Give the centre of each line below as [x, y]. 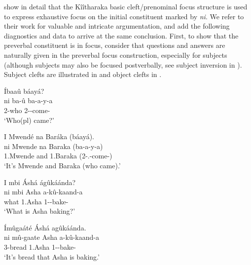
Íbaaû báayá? [24, 91]
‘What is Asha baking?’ [40, 211]
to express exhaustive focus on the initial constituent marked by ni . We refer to [124, 16]
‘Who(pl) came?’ [29, 120]
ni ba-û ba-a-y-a [28, 100]
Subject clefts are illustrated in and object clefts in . [83, 74]
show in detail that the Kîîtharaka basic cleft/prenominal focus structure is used [126, 6]
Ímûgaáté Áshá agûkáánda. [45, 227]
